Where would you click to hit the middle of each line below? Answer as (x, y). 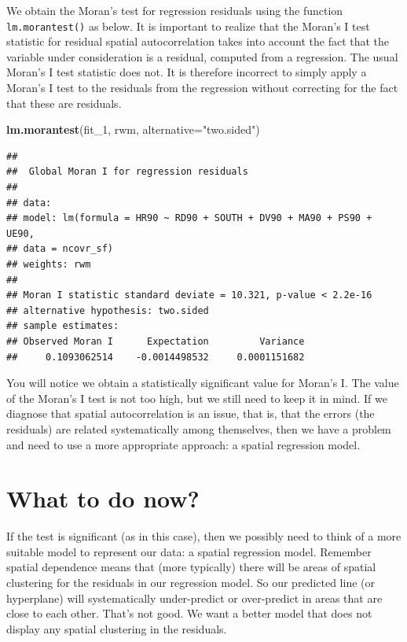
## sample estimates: (63, 326)
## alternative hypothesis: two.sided (108, 310)
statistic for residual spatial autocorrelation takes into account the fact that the (198, 41)
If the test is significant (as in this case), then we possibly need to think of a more (204, 536)
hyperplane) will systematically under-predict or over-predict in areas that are (194, 598)
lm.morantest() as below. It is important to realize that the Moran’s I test (188, 26)
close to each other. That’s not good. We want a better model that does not (189, 613)
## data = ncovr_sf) (60, 249)
